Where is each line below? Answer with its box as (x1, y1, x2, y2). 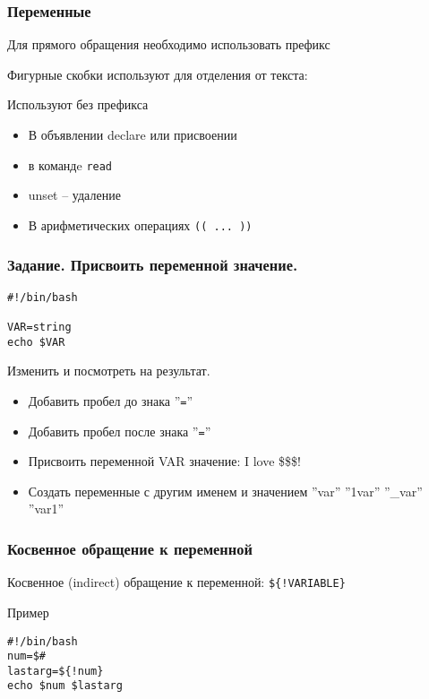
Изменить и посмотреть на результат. (7, 361, 210, 380)
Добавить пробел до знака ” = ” (28, 391, 193, 410)
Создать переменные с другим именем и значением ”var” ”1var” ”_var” (28, 481, 423, 500)
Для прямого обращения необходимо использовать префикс (7, 35, 330, 54)
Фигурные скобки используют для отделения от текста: (7, 65, 308, 83)
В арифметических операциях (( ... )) (28, 215, 253, 234)
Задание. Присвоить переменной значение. (7, 254, 298, 276)
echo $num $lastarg (7, 679, 123, 693)
